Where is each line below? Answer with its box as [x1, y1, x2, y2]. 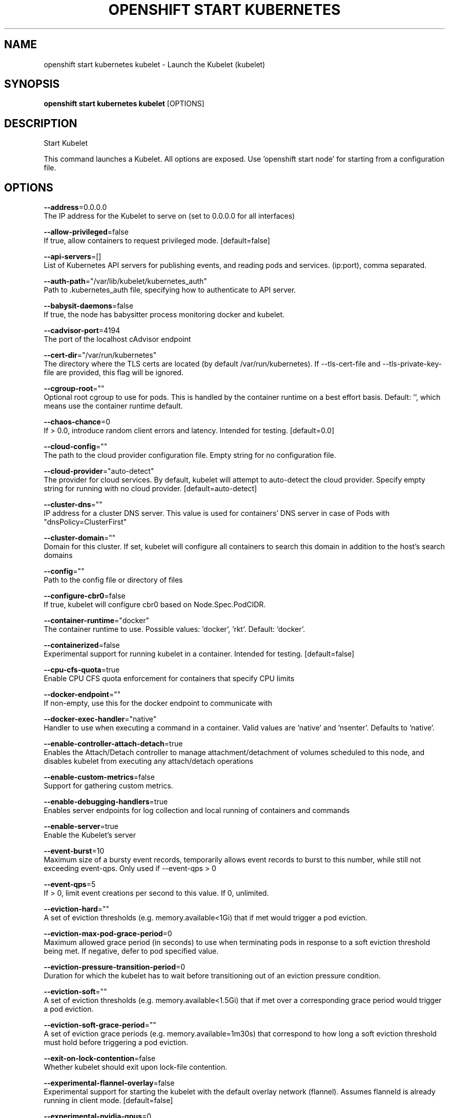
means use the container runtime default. [44, 401, 183, 411]
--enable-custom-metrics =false [44, 773, 155, 782]
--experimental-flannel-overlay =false [44, 1078, 175, 1088]
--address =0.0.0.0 [44, 203, 107, 212]
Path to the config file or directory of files [44, 575, 183, 585]
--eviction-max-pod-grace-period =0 [44, 929, 172, 938]
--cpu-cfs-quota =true [44, 665, 120, 674]
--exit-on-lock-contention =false [44, 1054, 156, 1063]
